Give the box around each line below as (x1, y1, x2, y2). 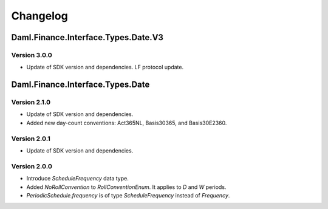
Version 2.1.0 (11, 98, 51, 106)
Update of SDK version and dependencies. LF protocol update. (26, 64, 184, 71)
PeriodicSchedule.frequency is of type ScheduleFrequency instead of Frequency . (26, 191, 230, 199)
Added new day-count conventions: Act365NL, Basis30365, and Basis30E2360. (26, 119, 227, 126)
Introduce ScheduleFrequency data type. (26, 175, 129, 182)
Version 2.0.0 (11, 162, 53, 170)
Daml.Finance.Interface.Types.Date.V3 (11, 32, 164, 43)
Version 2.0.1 (11, 134, 51, 143)
